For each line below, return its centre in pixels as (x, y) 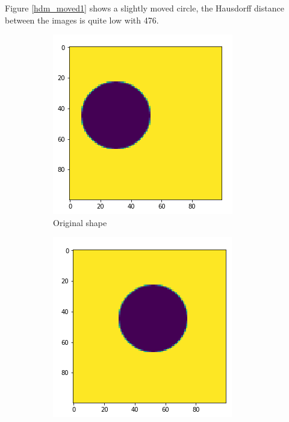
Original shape (80, 222)
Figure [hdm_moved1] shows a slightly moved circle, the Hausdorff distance (144, 8)
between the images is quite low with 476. (82, 20)
